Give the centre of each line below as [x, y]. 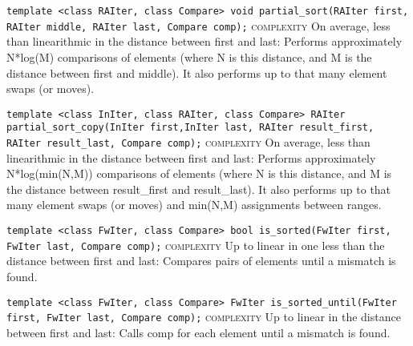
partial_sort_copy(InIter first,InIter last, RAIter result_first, [190, 128]
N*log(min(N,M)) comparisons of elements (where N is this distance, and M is [199, 173]
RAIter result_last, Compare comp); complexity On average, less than [188, 142]
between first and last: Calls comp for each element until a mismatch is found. [198, 332]
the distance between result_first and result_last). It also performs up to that [199, 189]
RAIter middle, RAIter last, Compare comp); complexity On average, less [198, 25]
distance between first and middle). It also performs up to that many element [197, 72]
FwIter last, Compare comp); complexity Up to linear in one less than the [196, 245]
